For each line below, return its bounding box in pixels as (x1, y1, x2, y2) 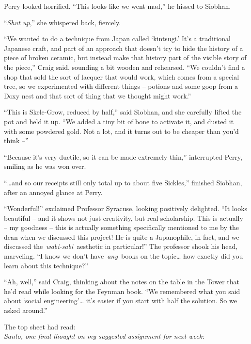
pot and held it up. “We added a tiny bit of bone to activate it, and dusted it (4, 116, 234, 126)
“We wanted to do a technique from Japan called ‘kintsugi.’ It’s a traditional (4, 33, 231, 44)
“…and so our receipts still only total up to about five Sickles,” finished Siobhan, (4, 177, 242, 187)
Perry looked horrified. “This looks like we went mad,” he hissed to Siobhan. (4, 1, 231, 11)
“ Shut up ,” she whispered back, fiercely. (4, 17, 121, 27)
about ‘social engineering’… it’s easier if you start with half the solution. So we (4, 295, 237, 306)
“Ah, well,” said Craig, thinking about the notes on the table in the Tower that (4, 277, 239, 287)
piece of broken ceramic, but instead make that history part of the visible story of (4, 52, 247, 63)
